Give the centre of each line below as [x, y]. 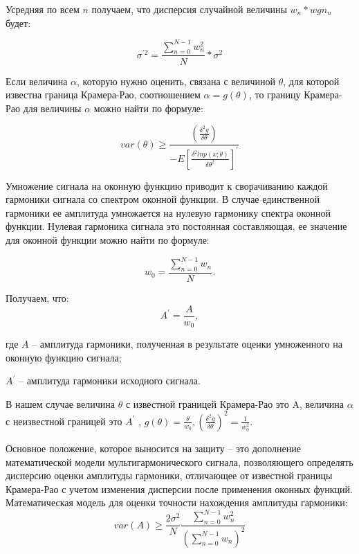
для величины [52, 108]
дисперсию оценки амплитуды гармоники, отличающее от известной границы [169, 475]
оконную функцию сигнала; [64, 357]
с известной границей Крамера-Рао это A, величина [234, 403]
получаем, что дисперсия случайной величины [189, 9]
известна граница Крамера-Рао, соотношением [103, 95]
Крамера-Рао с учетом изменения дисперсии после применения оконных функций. [179, 489]
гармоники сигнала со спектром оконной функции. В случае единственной [163, 199]
